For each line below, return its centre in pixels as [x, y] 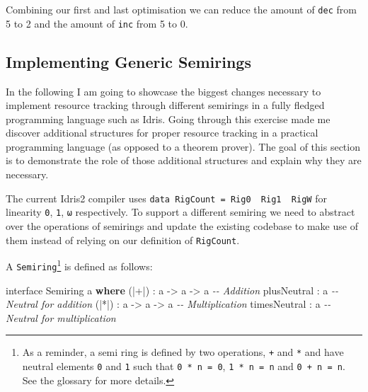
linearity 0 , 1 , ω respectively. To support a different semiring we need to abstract [180, 212]
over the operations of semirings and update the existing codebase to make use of [182, 225]
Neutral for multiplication [61, 317]
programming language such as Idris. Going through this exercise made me [168, 119]
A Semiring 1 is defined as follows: [79, 265]
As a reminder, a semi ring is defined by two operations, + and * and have [183, 352]
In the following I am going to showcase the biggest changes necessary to [163, 91]
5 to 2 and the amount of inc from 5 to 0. [97, 23]
